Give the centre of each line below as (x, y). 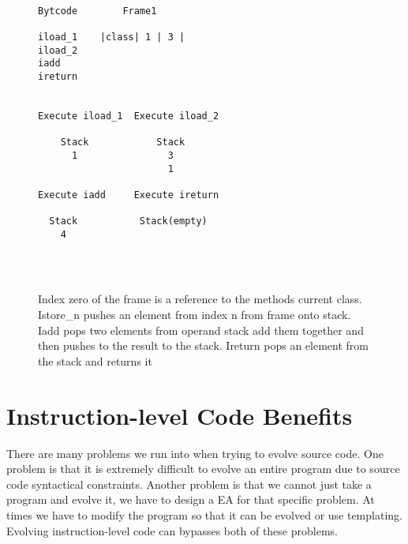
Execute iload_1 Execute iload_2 (129, 116)
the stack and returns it (95, 360)
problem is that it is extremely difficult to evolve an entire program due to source (203, 469)
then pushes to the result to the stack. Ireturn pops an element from (203, 345)
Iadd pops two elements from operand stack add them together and (201, 330)
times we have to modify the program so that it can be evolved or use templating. (204, 514)
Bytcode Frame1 (97, 11)
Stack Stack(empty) (128, 221)
